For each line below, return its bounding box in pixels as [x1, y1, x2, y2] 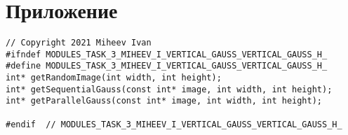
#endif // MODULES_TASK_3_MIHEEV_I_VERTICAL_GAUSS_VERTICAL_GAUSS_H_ [6, 119, 342, 129]
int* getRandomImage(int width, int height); [6, 73, 222, 83]
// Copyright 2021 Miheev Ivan [6, 38, 152, 48]
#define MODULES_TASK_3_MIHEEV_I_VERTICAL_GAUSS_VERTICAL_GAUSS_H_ [6, 61, 328, 71]
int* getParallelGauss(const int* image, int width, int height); [6, 96, 323, 106]
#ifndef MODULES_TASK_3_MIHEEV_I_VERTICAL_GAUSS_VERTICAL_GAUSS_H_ [6, 49, 328, 59]
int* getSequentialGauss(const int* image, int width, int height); [6, 84, 333, 94]
